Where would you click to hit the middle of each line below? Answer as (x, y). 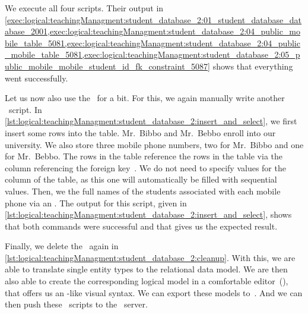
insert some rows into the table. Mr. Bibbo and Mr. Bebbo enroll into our (140, 132)
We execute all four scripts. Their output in (84, 8)
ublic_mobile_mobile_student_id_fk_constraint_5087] (107, 66)
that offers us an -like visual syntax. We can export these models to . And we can (154, 292)
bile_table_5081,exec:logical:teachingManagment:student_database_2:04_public (153, 43)
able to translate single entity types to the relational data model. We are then (146, 269)
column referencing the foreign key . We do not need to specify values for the (145, 167)
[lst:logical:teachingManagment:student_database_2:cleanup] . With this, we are (150, 257)
